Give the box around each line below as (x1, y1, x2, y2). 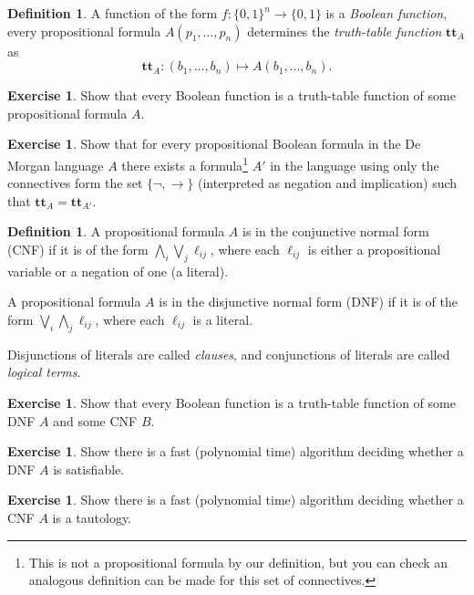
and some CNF (53, 411, 138, 430)
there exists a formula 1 (121, 152, 248, 174)
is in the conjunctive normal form (242, 222, 429, 241)
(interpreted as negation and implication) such (197, 173, 458, 193)
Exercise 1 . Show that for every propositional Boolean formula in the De (7, 134, 421, 153)
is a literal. (192, 309, 253, 329)
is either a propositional (307, 240, 441, 258)
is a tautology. (52, 507, 132, 527)
